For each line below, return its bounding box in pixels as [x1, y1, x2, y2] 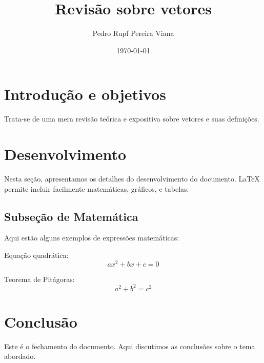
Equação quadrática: [4, 249, 69, 260]
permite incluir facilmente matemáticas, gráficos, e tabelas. [4, 183, 189, 194]
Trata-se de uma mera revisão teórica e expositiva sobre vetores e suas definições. [4, 113, 259, 124]
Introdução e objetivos [4, 84, 166, 105]
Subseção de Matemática [4, 208, 138, 224]
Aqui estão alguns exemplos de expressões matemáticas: [4, 232, 179, 243]
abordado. [4, 351, 36, 361]
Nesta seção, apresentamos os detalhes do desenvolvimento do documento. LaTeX [4, 173, 260, 184]
